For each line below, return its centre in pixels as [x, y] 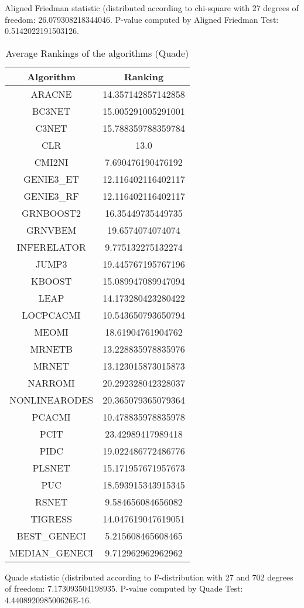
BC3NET [51, 111]
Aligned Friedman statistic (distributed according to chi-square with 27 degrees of [152, 8]
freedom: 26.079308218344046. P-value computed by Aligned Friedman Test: [142, 19]
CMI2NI [51, 162]
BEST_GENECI [51, 535]
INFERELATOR [51, 247]
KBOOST [52, 281]
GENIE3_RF [51, 196]
